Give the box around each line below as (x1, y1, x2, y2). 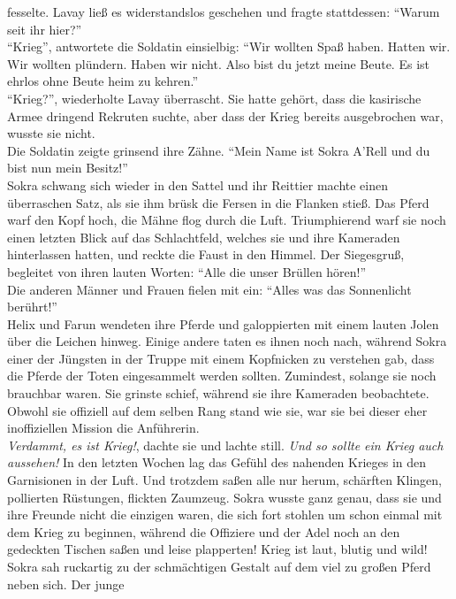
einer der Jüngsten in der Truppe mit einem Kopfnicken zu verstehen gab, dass (7, 349, 435, 367)
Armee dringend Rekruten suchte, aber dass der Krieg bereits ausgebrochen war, (7, 106, 444, 125)
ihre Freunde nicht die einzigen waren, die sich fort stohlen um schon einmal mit (7, 505, 443, 524)
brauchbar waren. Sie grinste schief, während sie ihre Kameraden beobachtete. (7, 384, 429, 403)
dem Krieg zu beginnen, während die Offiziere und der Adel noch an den (7, 522, 400, 541)
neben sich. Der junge (7, 574, 125, 593)
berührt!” (7, 297, 57, 316)
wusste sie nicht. (7, 124, 95, 142)
